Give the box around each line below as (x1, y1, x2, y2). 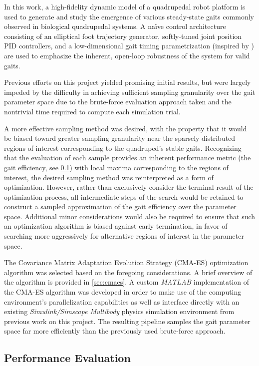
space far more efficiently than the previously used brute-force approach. (4, 326, 226, 336)
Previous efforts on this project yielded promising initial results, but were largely (4, 77, 251, 87)
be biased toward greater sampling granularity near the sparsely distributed (4, 133, 236, 143)
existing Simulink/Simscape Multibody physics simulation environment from (4, 306, 235, 317)
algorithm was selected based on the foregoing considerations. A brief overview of (4, 267, 253, 277)
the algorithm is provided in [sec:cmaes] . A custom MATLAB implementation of (4, 277, 250, 287)
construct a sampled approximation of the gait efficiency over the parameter (4, 201, 237, 212)
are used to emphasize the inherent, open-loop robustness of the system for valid (4, 50, 250, 60)
